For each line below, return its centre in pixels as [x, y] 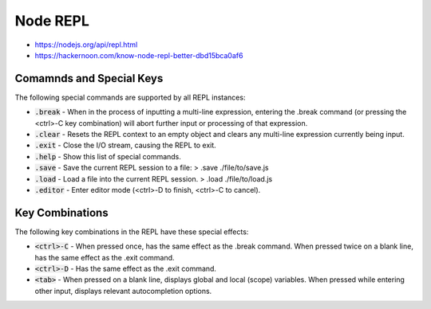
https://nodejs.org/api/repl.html [86, 45]
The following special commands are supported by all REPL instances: [130, 97]
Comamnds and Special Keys [89, 78]
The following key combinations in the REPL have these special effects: [132, 232]
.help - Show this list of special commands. [108, 156]
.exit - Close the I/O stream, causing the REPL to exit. [126, 145]
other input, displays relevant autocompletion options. [123, 291]
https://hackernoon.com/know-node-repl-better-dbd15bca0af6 [139, 55]
